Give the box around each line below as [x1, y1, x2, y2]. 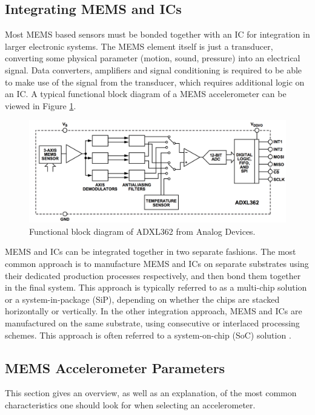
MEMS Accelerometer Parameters [5, 358, 225, 377]
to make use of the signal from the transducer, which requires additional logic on [5, 75, 305, 88]
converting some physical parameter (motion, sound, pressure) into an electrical [5, 52, 300, 64]
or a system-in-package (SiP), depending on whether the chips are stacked [5, 292, 280, 305]
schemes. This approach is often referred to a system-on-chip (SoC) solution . [5, 328, 291, 341]
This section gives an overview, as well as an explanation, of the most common [5, 386, 297, 399]
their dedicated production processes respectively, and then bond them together [5, 269, 301, 282]
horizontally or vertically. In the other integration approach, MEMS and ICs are [5, 305, 302, 317]
